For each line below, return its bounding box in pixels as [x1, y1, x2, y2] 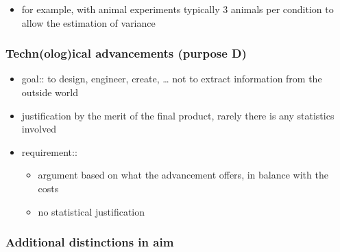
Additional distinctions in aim [5, 233, 174, 251]
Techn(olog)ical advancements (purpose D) [5, 45, 247, 62]
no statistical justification [38, 204, 145, 218]
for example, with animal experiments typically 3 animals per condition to [21, 2, 334, 16]
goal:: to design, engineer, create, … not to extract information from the [21, 71, 322, 86]
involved [21, 122, 56, 136]
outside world [21, 85, 78, 99]
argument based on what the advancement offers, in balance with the [38, 168, 328, 182]
